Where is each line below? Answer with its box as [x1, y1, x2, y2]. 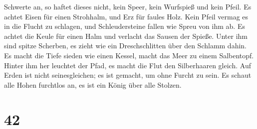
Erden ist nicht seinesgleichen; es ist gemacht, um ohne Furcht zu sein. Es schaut [4, 70, 252, 80]
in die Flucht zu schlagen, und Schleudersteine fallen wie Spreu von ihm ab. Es [4, 21, 245, 31]
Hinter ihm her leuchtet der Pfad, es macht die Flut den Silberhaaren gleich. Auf [4, 60, 251, 70]
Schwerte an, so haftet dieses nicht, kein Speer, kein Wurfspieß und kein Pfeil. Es [4, 1, 252, 11]
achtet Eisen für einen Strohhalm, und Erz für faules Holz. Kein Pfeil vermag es [4, 11, 249, 21]
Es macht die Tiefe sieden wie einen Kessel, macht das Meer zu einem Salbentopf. [4, 50, 254, 60]
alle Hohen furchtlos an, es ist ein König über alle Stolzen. [4, 79, 182, 90]
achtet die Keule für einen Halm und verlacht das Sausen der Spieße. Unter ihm [4, 30, 248, 41]
